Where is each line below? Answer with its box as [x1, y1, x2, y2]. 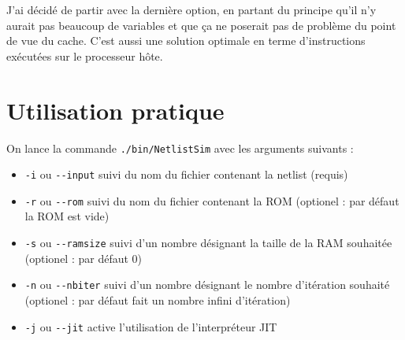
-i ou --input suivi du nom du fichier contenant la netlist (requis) [24, 166, 348, 183]
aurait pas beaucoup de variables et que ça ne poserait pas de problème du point [6, 17, 396, 33]
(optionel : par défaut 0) [24, 249, 143, 266]
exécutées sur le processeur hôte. [6, 47, 163, 64]
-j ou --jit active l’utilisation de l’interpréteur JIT [24, 318, 277, 334]
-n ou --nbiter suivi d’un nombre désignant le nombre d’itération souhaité [24, 276, 390, 293]
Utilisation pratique [6, 94, 225, 126]
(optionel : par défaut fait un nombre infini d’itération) [24, 291, 291, 308]
